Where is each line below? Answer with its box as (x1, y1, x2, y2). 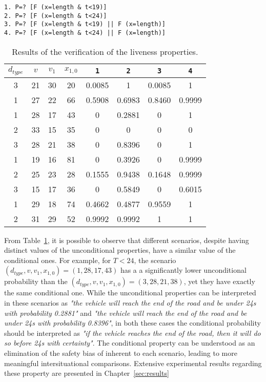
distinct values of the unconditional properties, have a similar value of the (4, 245, 236, 255)
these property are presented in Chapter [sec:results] (4, 368, 169, 378)
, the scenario (134, 254, 176, 265)
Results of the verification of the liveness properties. (12, 45, 198, 57)
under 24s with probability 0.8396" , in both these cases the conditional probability (4, 317, 261, 328)
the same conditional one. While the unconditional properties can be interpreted (4, 287, 256, 298)
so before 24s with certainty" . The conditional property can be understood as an (4, 337, 255, 348)
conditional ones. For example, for (4, 254, 111, 265)
